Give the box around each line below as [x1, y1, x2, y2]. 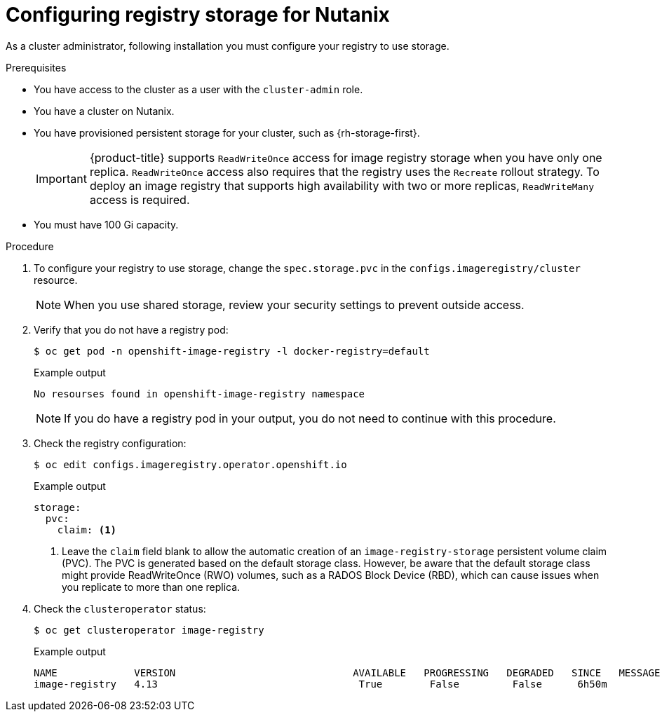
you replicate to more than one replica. [62, 580, 241, 593]
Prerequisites [6, 61, 67, 74]
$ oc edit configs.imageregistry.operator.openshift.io [34, 458, 347, 470]
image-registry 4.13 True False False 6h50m [34, 678, 607, 690]
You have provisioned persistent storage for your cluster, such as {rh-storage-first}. [34, 126, 420, 139]
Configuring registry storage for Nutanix [6, 3, 390, 27]
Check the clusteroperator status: [34, 602, 206, 615]
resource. [34, 273, 78, 286]
